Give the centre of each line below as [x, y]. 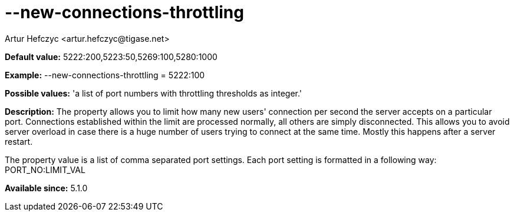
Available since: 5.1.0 [46, 188]
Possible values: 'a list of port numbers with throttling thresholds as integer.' [154, 93]
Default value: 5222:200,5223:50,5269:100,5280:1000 [111, 57]
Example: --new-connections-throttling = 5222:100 [105, 75]
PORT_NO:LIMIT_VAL [45, 170]
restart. [19, 141]
